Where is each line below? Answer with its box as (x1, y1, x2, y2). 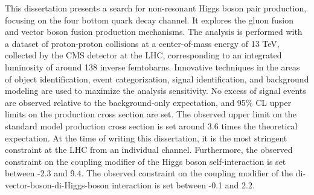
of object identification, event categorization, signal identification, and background (5, 72, 309, 85)
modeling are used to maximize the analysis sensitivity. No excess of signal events (5, 84, 306, 97)
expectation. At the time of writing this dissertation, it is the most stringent (5, 131, 287, 144)
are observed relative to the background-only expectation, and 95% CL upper (5, 96, 292, 108)
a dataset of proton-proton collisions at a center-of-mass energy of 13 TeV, (5, 37, 280, 49)
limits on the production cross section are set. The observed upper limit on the (5, 108, 296, 120)
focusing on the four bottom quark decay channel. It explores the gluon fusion (5, 13, 293, 26)
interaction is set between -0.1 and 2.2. (112, 178, 255, 191)
